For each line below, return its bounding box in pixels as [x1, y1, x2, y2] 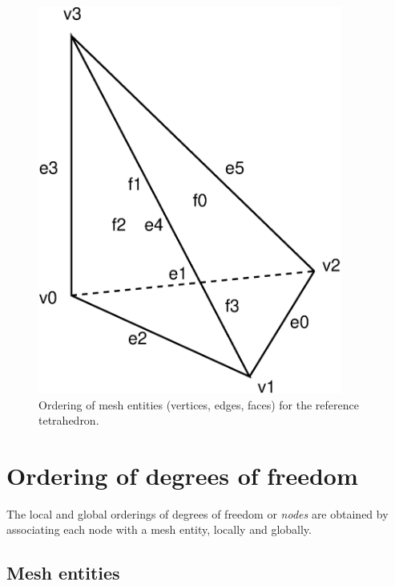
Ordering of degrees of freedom [6, 458, 358, 491]
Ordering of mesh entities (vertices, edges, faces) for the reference [38, 396, 359, 413]
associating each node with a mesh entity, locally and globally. [6, 521, 312, 538]
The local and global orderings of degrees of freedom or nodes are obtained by [6, 505, 389, 522]
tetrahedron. [38, 412, 99, 429]
